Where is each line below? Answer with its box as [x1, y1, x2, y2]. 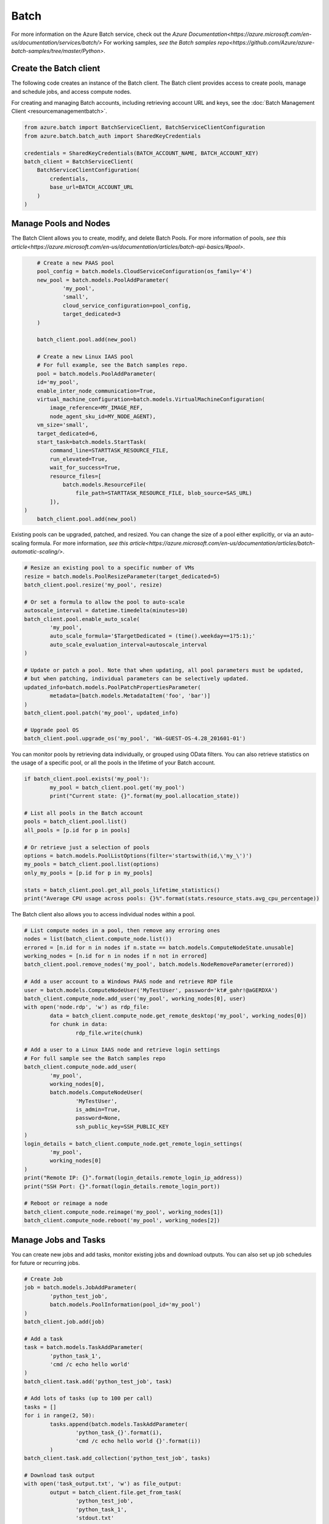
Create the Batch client [11, 63, 101, 74]
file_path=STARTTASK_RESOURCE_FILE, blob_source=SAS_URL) [75, 490, 253, 497]
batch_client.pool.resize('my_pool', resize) [24, 582, 163, 588]
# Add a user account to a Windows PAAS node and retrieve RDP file [24, 978, 233, 985]
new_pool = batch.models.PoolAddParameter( [37, 276, 169, 283]
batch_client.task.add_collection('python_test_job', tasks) [24, 1455, 211, 1462]
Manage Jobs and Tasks [11, 1234, 106, 1245]
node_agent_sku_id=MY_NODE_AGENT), [49, 413, 157, 420]
